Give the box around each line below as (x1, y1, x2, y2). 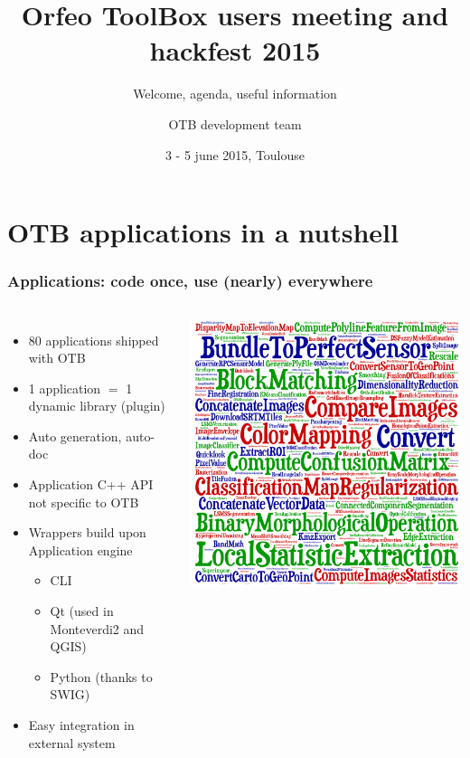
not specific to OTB (28, 492, 139, 511)
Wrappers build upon (28, 523, 146, 542)
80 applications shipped (28, 330, 159, 349)
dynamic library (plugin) (28, 396, 165, 415)
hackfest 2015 (149, 32, 321, 69)
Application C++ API (28, 475, 154, 494)
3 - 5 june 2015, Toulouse (164, 145, 305, 164)
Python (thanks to (50, 667, 153, 686)
